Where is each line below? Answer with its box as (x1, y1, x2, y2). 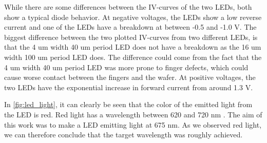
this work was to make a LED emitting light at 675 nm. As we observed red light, (4, 119, 262, 130)
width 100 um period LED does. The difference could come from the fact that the (4, 51, 262, 62)
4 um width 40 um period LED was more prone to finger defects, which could (4, 62, 249, 72)
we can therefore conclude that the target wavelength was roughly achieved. (4, 129, 243, 140)
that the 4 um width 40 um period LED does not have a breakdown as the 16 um (4, 42, 261, 52)
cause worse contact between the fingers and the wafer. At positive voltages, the (4, 72, 256, 83)
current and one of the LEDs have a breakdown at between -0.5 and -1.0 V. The (4, 22, 257, 32)
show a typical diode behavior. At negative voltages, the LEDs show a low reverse (4, 11, 262, 22)
